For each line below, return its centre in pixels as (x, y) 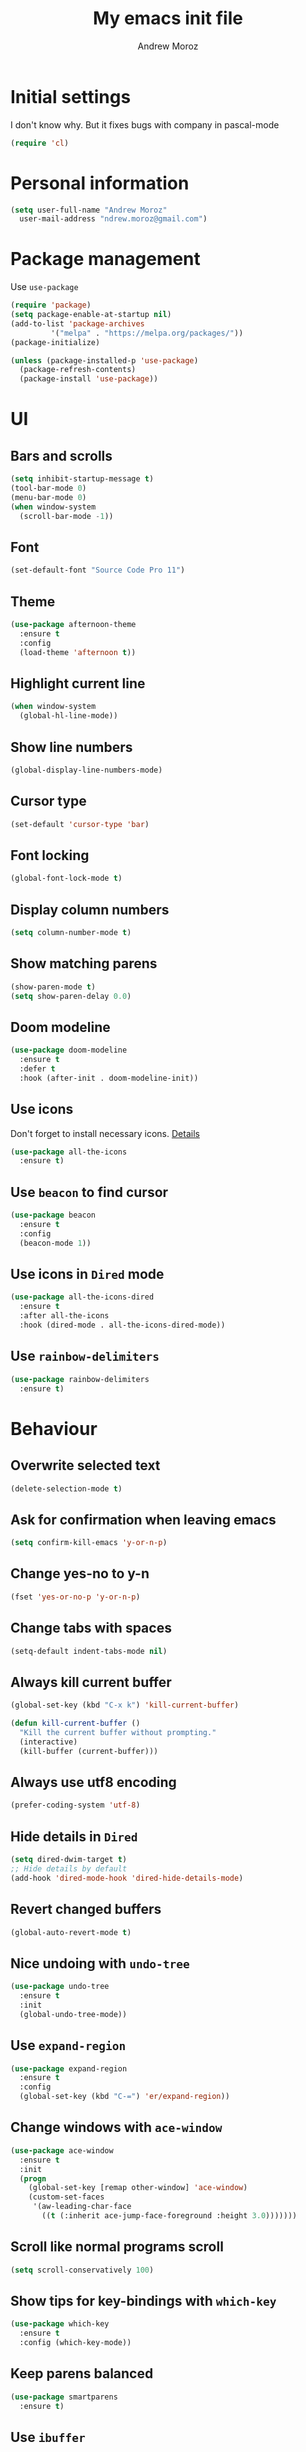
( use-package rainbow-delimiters (80, 1379)
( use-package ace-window (62, 2150)
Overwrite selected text (85, 1465)
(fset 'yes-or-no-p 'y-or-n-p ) (75, 1597)
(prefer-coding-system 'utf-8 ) (75, 1805)
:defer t (37, 1069)
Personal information (100, 183)
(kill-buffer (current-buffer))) (89, 1751)
